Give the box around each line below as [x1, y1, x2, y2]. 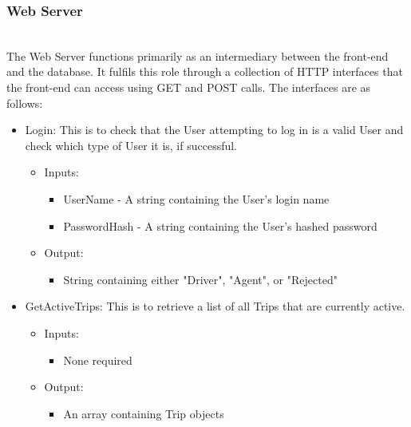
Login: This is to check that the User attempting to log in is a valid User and [25, 121, 404, 138]
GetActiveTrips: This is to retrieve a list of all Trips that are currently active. [25, 298, 405, 314]
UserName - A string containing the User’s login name [63, 190, 330, 207]
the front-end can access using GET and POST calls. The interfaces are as [6, 79, 371, 95]
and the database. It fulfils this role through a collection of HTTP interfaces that [6, 63, 403, 80]
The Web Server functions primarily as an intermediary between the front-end [6, 47, 389, 64]
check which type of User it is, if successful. [25, 136, 238, 153]
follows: [6, 94, 43, 111]
